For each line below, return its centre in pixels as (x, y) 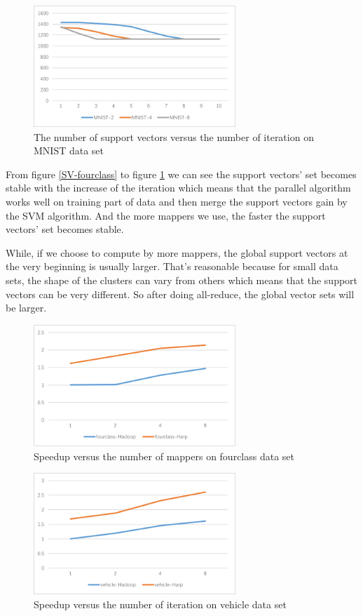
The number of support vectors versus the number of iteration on (174, 136)
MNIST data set (69, 150)
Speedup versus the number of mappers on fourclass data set (164, 456)
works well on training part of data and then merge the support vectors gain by (177, 202)
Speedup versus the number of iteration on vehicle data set (160, 604)
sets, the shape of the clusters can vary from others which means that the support (182, 280)
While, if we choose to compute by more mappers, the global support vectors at (177, 252)
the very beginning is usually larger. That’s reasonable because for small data (172, 266)
